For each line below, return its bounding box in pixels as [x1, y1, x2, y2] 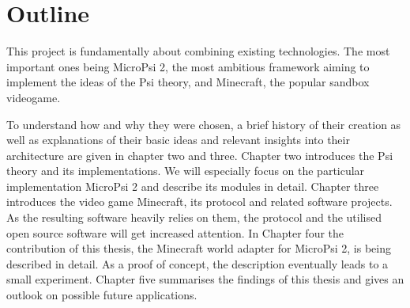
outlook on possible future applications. [6, 287, 197, 303]
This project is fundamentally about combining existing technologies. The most [6, 43, 390, 59]
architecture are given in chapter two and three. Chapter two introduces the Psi [6, 146, 393, 163]
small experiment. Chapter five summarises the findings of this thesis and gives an [6, 271, 404, 287]
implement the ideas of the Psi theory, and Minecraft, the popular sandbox [6, 74, 370, 90]
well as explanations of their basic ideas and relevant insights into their [6, 131, 350, 148]
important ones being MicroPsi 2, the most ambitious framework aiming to [6, 58, 370, 74]
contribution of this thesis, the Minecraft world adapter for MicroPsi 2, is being [6, 240, 391, 257]
